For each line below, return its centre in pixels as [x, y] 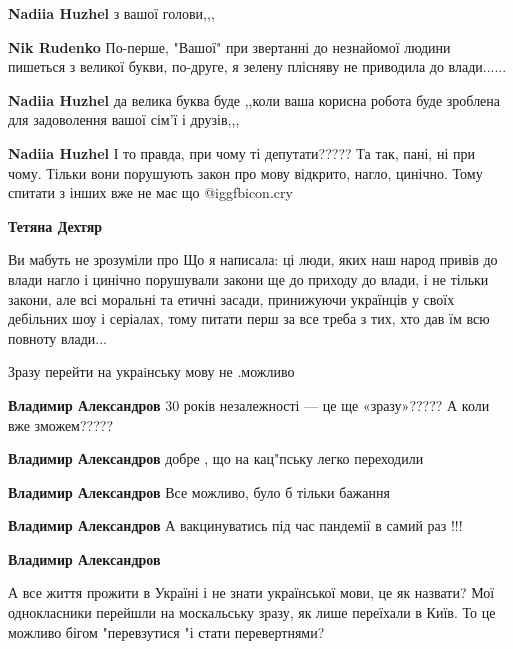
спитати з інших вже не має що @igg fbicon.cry [150, 192]
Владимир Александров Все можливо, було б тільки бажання [199, 491]
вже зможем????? [61, 424]
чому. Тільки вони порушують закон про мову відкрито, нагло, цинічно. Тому [245, 172]
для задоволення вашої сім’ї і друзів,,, [124, 119]
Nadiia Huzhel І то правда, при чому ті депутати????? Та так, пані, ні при [241, 152]
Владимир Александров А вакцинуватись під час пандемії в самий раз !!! [235, 525]
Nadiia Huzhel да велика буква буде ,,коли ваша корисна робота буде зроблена [254, 99]
